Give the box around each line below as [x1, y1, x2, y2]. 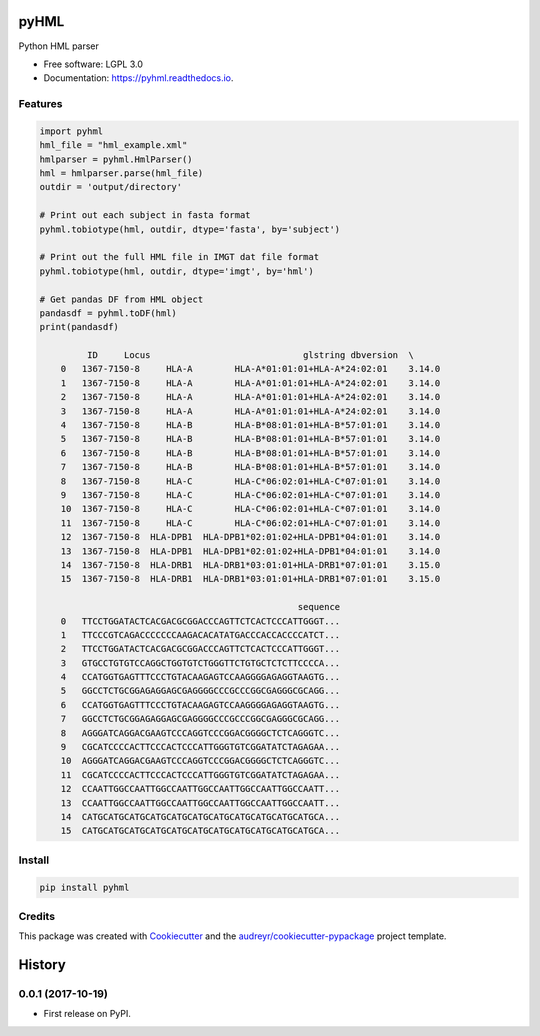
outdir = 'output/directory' [39, 181, 183, 193]
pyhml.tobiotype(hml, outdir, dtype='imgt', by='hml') [39, 265, 314, 277]
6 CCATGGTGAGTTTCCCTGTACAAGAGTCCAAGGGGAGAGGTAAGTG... [60, 699, 341, 710]
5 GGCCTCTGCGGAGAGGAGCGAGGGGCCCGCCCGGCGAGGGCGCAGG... [60, 685, 341, 697]
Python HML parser [18, 40, 100, 52]
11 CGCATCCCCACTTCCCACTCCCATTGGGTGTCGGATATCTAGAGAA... [60, 769, 341, 780]
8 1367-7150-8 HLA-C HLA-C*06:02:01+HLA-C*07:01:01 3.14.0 [60, 475, 441, 487]
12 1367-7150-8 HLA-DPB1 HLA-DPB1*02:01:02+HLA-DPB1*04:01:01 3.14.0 [60, 531, 441, 543]
